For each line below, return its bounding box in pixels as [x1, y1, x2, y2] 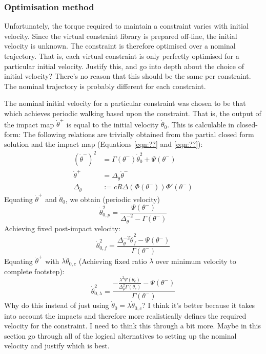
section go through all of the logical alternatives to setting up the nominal [4, 330, 237, 341]
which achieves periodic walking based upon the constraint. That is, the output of [4, 107, 261, 118]
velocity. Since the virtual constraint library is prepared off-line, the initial [4, 30, 237, 41]
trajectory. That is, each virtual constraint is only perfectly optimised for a [4, 51, 239, 61]
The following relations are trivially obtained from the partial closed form [23, 128, 254, 139]
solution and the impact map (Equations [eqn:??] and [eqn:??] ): [4, 139, 203, 149]
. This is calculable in [167, 119, 235, 129]
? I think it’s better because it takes [142, 300, 255, 311]
